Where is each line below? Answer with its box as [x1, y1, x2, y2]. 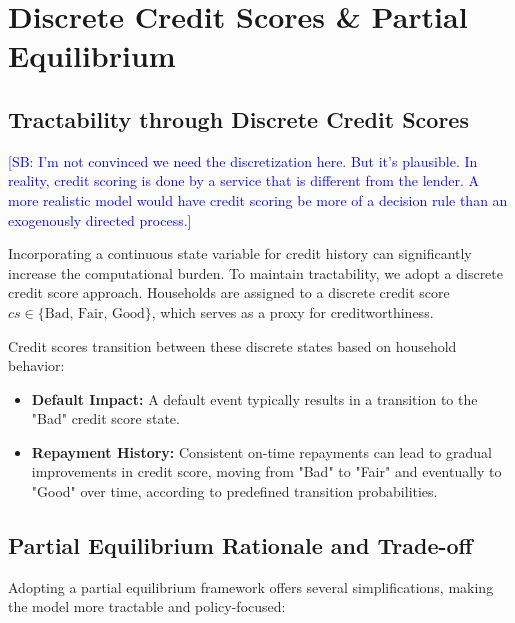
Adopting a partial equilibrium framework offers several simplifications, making [8, 576, 494, 597]
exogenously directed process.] [8, 209, 192, 230]
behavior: [8, 355, 65, 376]
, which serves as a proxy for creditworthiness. [151, 301, 434, 322]
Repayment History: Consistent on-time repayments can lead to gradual [31, 441, 492, 462]
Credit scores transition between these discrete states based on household [8, 335, 457, 356]
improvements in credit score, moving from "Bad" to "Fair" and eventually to [31, 461, 502, 482]
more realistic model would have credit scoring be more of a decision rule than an [8, 189, 508, 210]
